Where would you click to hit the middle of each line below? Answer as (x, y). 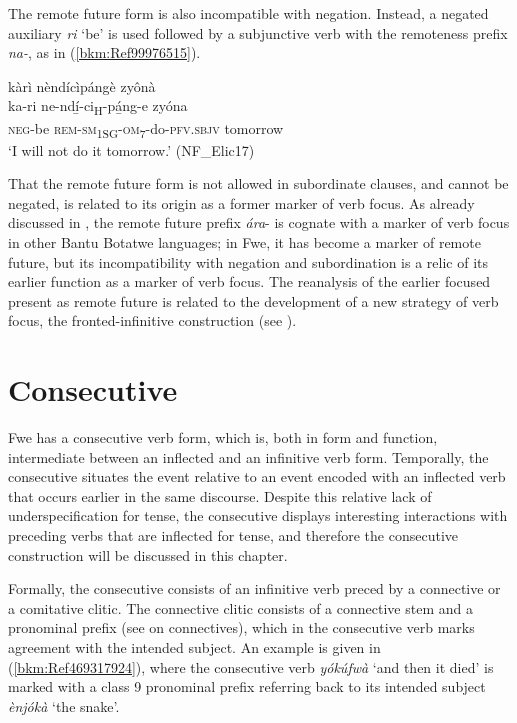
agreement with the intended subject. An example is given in (194, 647)
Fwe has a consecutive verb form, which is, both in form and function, (223, 437)
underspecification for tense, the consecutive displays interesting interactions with (258, 515)
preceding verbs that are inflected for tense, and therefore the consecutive (233, 535)
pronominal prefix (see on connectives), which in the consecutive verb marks (241, 627)
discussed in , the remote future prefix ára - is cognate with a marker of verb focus (259, 222)
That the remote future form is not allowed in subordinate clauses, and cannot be (258, 183)
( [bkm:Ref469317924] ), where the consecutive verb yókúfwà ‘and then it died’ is (251, 666)
